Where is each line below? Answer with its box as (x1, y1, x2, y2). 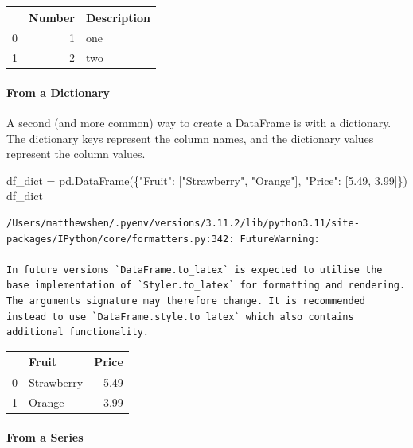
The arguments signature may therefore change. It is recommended (6, 295, 366, 307)
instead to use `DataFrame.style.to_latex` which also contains (6, 311, 354, 322)
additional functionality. (6, 326, 149, 338)
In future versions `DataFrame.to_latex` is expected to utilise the (6, 264, 383, 276)
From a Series (6, 428, 84, 445)
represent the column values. (6, 145, 146, 162)
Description (85, 9, 150, 25)
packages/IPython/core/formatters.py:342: (6, 233, 235, 245)
